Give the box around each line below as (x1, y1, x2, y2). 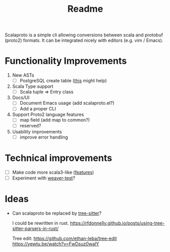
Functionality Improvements (5, 55, 127, 67)
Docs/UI (12, 95, 30, 101)
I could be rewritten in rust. (12, 220, 69, 226)
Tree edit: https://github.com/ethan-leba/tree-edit (12, 235, 117, 241)
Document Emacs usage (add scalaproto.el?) (19, 100, 115, 106)
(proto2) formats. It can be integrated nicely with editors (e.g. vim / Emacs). (5, 37, 164, 43)
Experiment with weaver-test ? (12, 175, 76, 181)
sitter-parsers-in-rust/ (12, 225, 59, 232)
